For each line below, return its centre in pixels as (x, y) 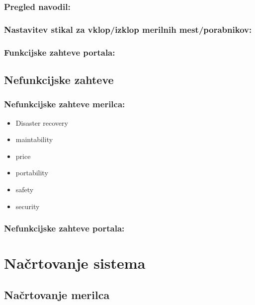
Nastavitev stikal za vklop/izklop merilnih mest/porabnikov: (128, 29)
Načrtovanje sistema (75, 263)
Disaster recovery (42, 122)
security (28, 206)
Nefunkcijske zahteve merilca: (65, 104)
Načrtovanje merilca (57, 294)
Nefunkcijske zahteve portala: (64, 228)
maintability (34, 139)
